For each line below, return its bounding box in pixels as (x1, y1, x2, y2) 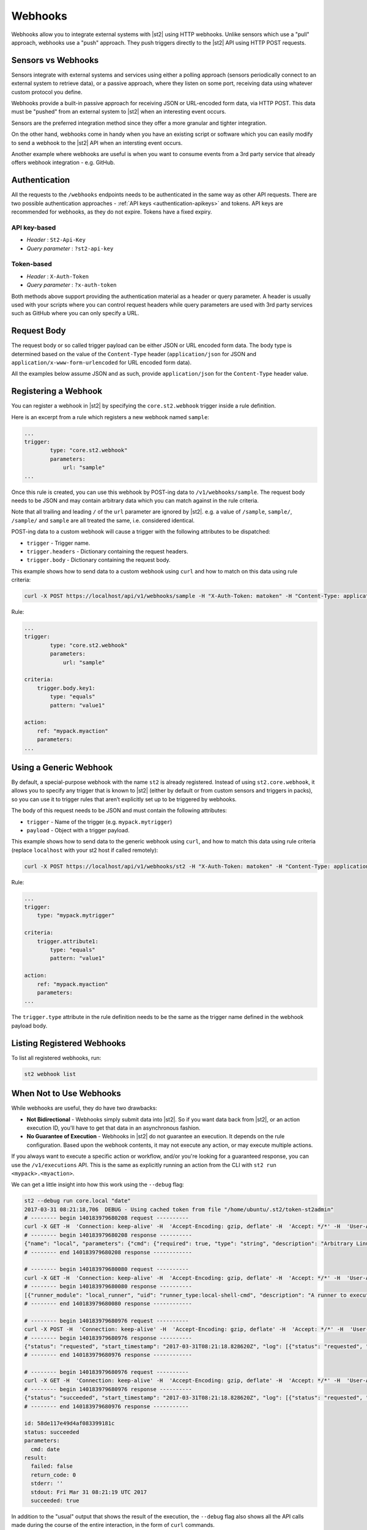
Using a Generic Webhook (11, 762, 113, 772)
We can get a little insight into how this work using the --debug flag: (11, 1181, 185, 1189)
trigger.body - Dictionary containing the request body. (26, 556, 171, 564)
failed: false (31, 1463, 73, 1470)
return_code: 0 (31, 1471, 76, 1478)
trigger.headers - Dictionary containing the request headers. (26, 548, 189, 555)
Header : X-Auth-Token (26, 272, 89, 280)
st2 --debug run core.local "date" (24, 1197, 131, 1204)
